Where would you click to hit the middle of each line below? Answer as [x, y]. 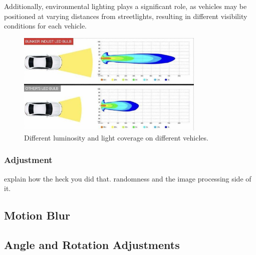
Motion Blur [37, 215]
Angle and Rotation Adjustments [92, 244]
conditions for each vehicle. [46, 26]
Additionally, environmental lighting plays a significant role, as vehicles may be [125, 6]
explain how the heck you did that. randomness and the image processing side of [128, 178]
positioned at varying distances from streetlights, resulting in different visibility [126, 16]
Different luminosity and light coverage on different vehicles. [116, 137]
